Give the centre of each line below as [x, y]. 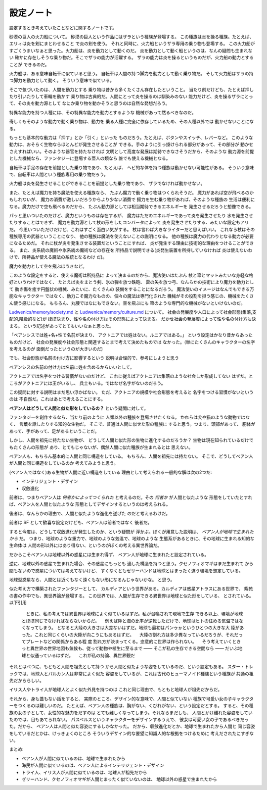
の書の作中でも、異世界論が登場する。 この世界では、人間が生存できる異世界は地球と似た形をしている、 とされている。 [132, 595]
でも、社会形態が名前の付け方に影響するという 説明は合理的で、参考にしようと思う [94, 358]
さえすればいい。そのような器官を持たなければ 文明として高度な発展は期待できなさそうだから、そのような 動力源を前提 [132, 151]
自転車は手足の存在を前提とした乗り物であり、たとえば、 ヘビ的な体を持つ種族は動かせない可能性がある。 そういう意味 [132, 167]
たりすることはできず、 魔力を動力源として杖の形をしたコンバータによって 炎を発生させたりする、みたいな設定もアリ [129, 222]
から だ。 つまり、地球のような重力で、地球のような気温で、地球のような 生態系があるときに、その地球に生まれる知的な [132, 538]
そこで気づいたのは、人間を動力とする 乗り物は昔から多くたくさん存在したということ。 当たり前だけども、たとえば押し [132, 90]
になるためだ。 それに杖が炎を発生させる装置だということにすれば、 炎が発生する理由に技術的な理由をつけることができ [132, 243]
